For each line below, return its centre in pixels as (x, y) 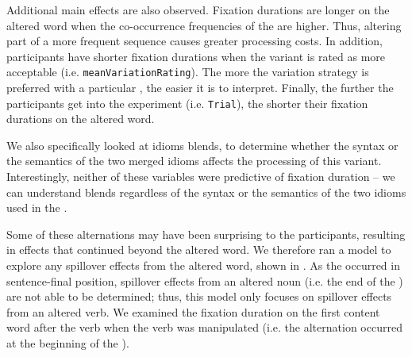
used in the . (37, 207)
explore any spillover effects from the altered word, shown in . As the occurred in (203, 265)
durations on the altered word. (81, 119)
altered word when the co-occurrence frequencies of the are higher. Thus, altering (204, 25)
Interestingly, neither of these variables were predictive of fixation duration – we (201, 177)
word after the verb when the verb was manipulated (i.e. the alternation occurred (204, 327)
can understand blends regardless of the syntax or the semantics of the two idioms (206, 192)
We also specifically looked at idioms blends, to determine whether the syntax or (202, 145)
